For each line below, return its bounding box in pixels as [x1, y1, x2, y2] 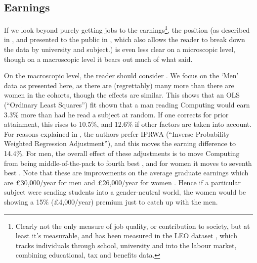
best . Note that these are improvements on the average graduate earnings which [4, 167, 249, 178]
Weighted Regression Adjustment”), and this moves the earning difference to [4, 138, 236, 149]
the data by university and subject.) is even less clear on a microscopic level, [4, 44, 235, 54]
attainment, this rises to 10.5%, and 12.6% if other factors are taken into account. [4, 119, 252, 129]
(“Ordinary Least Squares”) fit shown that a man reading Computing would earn [4, 100, 250, 110]
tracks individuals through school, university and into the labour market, [15, 240, 237, 250]
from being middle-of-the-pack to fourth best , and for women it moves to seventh [4, 158, 252, 168]
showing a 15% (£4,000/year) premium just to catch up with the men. [4, 196, 218, 207]
